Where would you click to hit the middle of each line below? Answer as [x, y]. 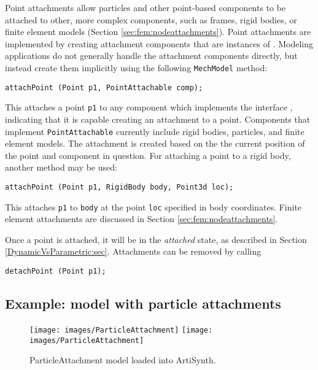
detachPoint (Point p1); [56, 272]
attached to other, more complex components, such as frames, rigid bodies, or [151, 19]
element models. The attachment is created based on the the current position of [155, 143]
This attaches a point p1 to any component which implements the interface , [149, 107]
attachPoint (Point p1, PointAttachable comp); [104, 87]
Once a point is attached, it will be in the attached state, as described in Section [156, 239]
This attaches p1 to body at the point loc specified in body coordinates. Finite [153, 206]
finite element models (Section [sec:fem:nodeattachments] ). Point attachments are [158, 32]
